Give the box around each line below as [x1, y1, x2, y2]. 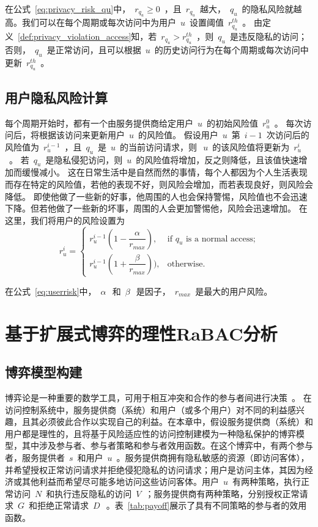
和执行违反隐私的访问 [46, 487, 132, 499]
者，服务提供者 [5, 451, 65, 464]
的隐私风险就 [242, 2, 294, 15]
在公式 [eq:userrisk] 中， [5, 284, 97, 297]
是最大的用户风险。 [195, 284, 273, 297]
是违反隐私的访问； [229, 29, 307, 42]
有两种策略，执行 [232, 475, 301, 488]
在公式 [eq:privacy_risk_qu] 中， [5, 2, 131, 15]
